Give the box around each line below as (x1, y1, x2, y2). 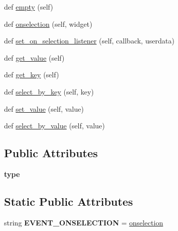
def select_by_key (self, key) (4, 86, 94, 97)
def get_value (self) (4, 52, 65, 63)
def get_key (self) (4, 69, 59, 80)
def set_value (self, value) (4, 103, 84, 114)
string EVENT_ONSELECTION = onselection (4, 217, 163, 227)
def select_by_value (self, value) (4, 120, 105, 131)
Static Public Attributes (4, 193, 133, 209)
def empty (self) (4, 2, 53, 12)
